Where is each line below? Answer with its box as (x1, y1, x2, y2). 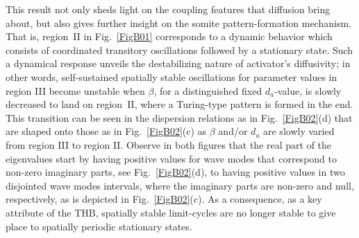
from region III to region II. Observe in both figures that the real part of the (6, 137, 332, 152)
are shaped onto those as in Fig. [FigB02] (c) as (6, 124, 207, 138)
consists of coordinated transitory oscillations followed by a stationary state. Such (6, 42, 353, 57)
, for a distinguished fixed (153, 83, 262, 98)
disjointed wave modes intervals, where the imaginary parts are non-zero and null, (6, 178, 354, 192)
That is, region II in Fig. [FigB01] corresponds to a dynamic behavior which (6, 29, 333, 44)
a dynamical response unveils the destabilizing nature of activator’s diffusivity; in (6, 56, 351, 71)
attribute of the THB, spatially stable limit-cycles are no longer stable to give (6, 205, 336, 219)
